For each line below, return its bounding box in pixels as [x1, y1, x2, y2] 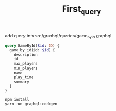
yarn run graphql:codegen [5, 101, 57, 107]
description [14, 52, 38, 57]
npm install [5, 97, 29, 102]
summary [14, 79, 29, 84]
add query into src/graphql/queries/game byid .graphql [5, 33, 112, 39]
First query [62, 3, 101, 16]
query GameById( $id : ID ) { [5, 43, 60, 48]
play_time [14, 74, 34, 80]
